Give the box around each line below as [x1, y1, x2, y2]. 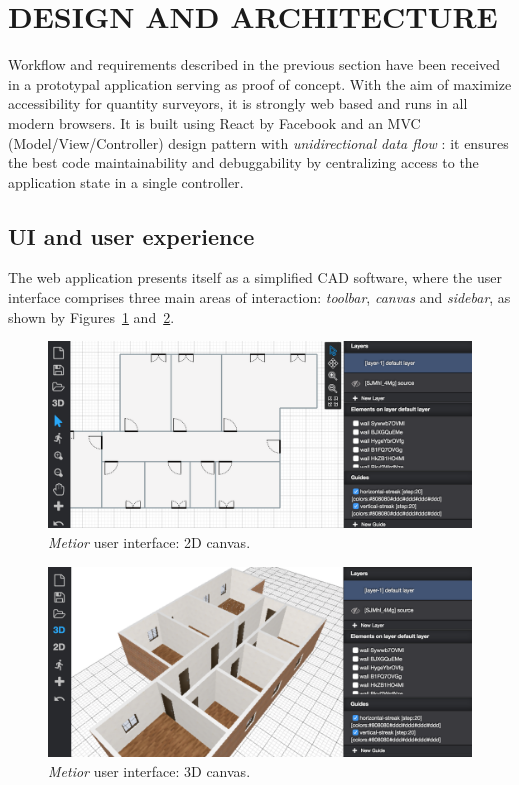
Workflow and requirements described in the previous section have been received [8, 54, 501, 75]
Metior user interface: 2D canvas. [48, 532, 251, 553]
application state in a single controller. [8, 171, 244, 192]
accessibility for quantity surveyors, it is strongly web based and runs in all [8, 93, 468, 114]
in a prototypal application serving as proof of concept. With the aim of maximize [8, 73, 512, 94]
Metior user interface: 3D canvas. [48, 760, 251, 781]
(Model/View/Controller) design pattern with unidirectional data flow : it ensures [8, 132, 509, 153]
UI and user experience [8, 220, 255, 251]
